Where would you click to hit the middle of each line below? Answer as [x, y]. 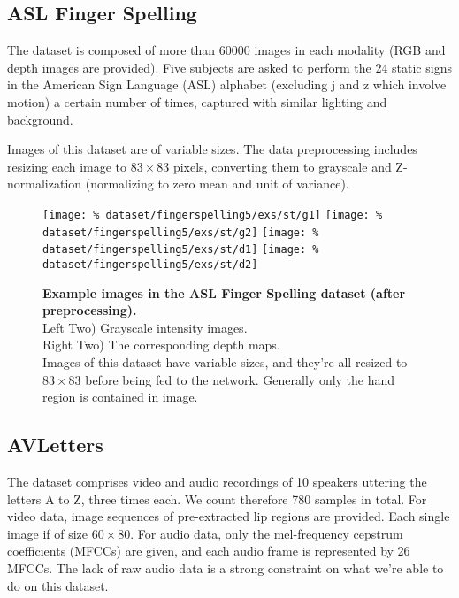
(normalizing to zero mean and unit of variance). [217, 184]
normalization [45, 184]
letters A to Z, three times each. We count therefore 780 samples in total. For [217, 498]
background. [40, 119]
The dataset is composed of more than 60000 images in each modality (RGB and [226, 50]
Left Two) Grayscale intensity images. [145, 327]
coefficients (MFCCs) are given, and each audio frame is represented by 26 [209, 551]
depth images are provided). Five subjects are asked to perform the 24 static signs [229, 67]
